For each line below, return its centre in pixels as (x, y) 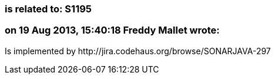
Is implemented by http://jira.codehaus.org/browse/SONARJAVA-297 (138, 51)
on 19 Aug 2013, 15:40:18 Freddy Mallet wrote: (112, 30)
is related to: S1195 (48, 9)
